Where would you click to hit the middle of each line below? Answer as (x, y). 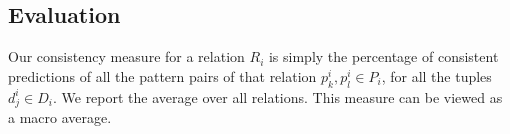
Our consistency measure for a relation (126, 56)
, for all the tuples (436, 75)
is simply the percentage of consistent (383, 56)
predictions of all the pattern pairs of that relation (162, 75)
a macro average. (60, 117)
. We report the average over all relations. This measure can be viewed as (277, 96)
